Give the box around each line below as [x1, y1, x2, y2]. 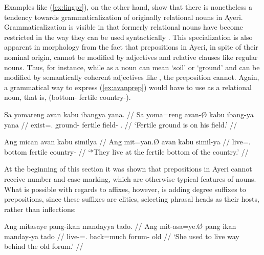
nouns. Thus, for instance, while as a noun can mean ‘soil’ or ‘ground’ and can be [4, 61, 260, 72]
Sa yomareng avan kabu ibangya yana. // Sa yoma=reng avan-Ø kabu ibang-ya [4, 109, 254, 119]
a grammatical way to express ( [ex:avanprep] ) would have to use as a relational [4, 81, 252, 92]
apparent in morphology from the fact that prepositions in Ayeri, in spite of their [4, 41, 258, 52]
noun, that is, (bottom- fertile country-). [4, 92, 131, 102]
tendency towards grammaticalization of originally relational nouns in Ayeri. [4, 11, 243, 22]
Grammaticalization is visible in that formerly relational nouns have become [4, 22, 243, 32]
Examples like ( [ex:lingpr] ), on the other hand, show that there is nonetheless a [4, 2, 252, 12]
